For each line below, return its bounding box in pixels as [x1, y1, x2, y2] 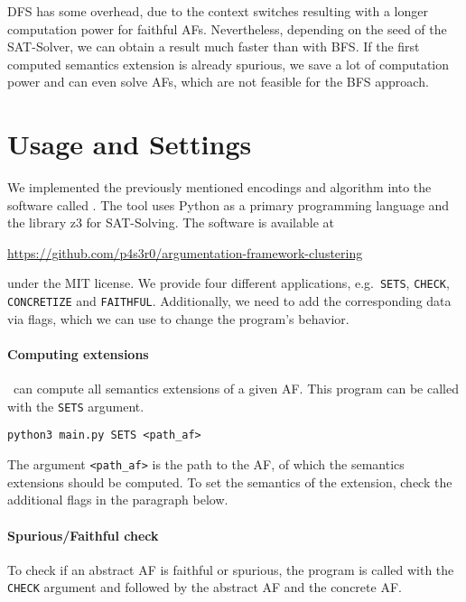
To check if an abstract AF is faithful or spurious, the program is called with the [7, 560, 454, 579]
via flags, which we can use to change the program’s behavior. [7, 309, 349, 328]
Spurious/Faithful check [7, 525, 159, 544]
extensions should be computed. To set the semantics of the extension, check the [7, 472, 452, 491]
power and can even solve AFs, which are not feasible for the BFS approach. [7, 72, 429, 91]
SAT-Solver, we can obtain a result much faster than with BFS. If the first [7, 37, 420, 56]
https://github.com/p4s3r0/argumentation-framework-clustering [7, 243, 363, 262]
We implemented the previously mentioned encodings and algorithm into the [7, 178, 432, 197]
